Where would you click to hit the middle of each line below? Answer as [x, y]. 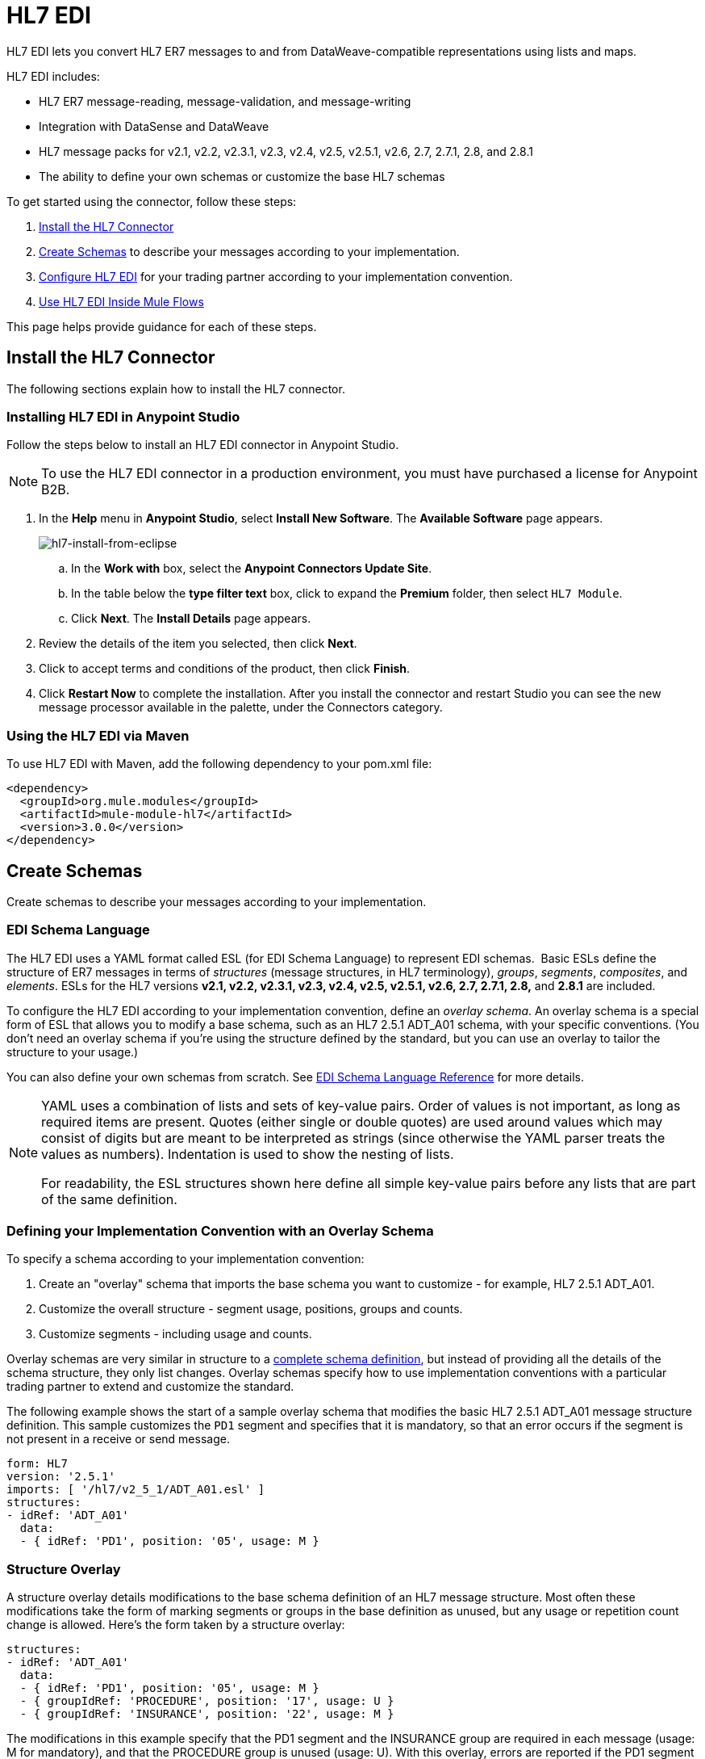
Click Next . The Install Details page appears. [191, 619]
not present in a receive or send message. [118, 1439]
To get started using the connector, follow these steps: [152, 201]
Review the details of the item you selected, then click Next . [198, 644]
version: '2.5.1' [61, 1477]
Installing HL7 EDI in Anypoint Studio [123, 416]
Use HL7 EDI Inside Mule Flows [121, 301]
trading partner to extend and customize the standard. [150, 1387]
